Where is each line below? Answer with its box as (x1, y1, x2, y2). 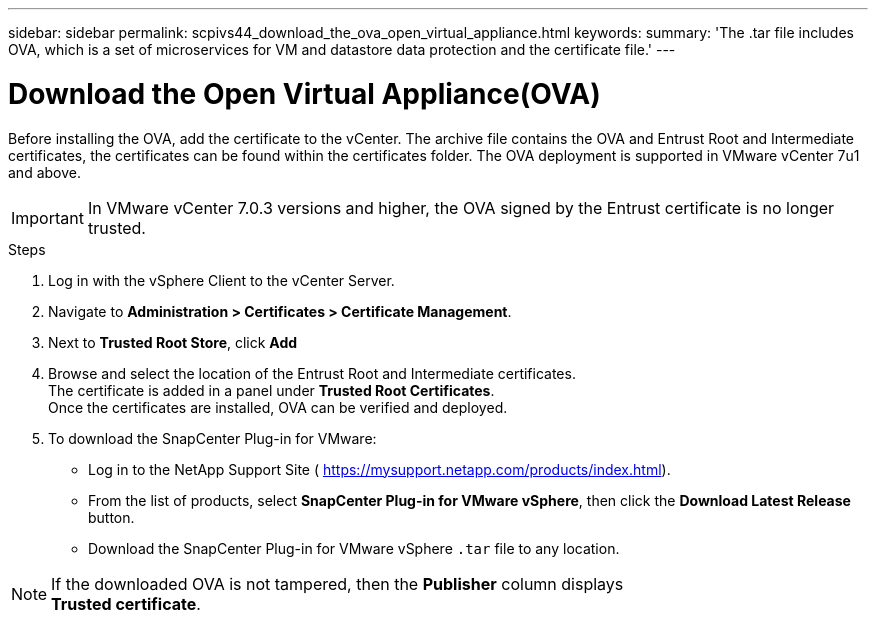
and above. (8, 163, 81, 181)
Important (11, 207, 84, 228)
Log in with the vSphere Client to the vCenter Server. (48, 271, 395, 289)
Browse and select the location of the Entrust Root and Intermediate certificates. (48, 364, 576, 382)
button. (88, 508, 135, 526)
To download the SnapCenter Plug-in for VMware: (48, 429, 377, 447)
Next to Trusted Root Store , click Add (48, 333, 298, 351)
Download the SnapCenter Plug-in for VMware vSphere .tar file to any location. (88, 539, 620, 557)
